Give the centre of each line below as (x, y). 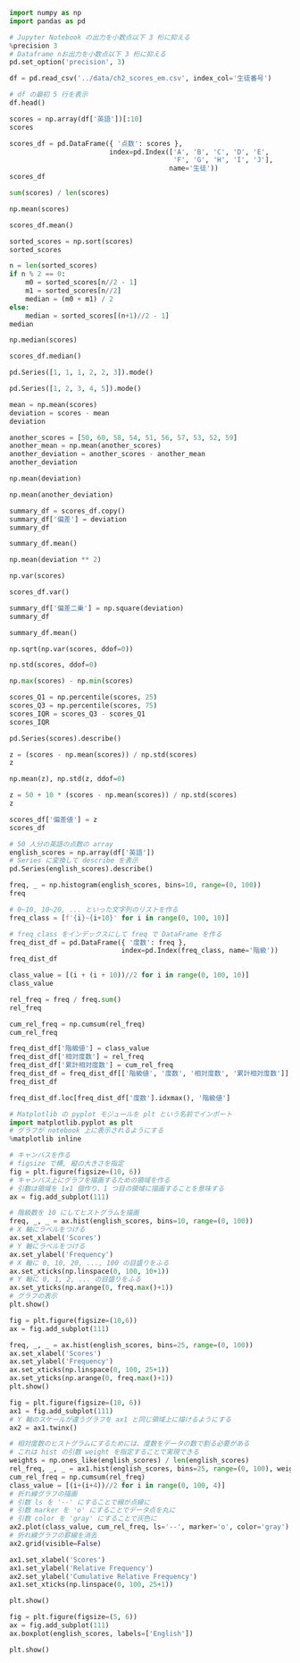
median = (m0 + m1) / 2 (70, 299)
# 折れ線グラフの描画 (43, 1494)
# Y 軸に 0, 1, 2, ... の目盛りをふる (75, 1279)
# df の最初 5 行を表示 (49, 95)
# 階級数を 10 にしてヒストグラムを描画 (75, 1213)
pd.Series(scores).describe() (66, 738)
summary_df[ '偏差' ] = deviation (68, 519)
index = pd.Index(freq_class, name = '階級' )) (200, 951)
